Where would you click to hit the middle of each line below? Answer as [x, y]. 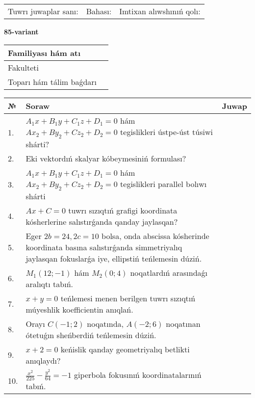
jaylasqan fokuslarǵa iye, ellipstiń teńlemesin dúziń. [114, 258]
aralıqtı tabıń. [49, 284]
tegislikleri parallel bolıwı [164, 184]
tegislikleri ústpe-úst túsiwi [166, 132]
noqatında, [105, 323]
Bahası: [99, 11]
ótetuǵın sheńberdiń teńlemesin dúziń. [91, 335]
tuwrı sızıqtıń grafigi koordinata [123, 210]
